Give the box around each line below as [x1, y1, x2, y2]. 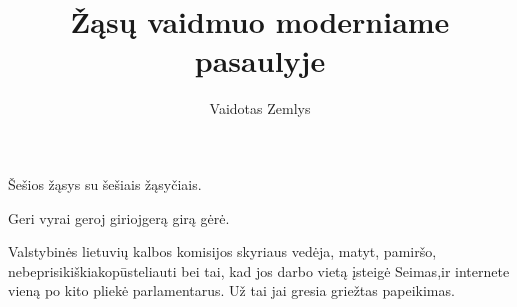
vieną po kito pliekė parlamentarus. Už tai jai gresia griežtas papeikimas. [8, 280, 455, 301]
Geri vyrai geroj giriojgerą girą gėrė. [8, 207, 230, 228]
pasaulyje [194, 40, 326, 81]
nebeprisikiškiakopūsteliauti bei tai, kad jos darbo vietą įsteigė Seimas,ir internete [8, 260, 510, 281]
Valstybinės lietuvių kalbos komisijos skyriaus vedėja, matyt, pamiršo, [8, 241, 437, 262]
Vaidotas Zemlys [209, 98, 311, 119]
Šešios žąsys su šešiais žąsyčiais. [8, 173, 202, 194]
